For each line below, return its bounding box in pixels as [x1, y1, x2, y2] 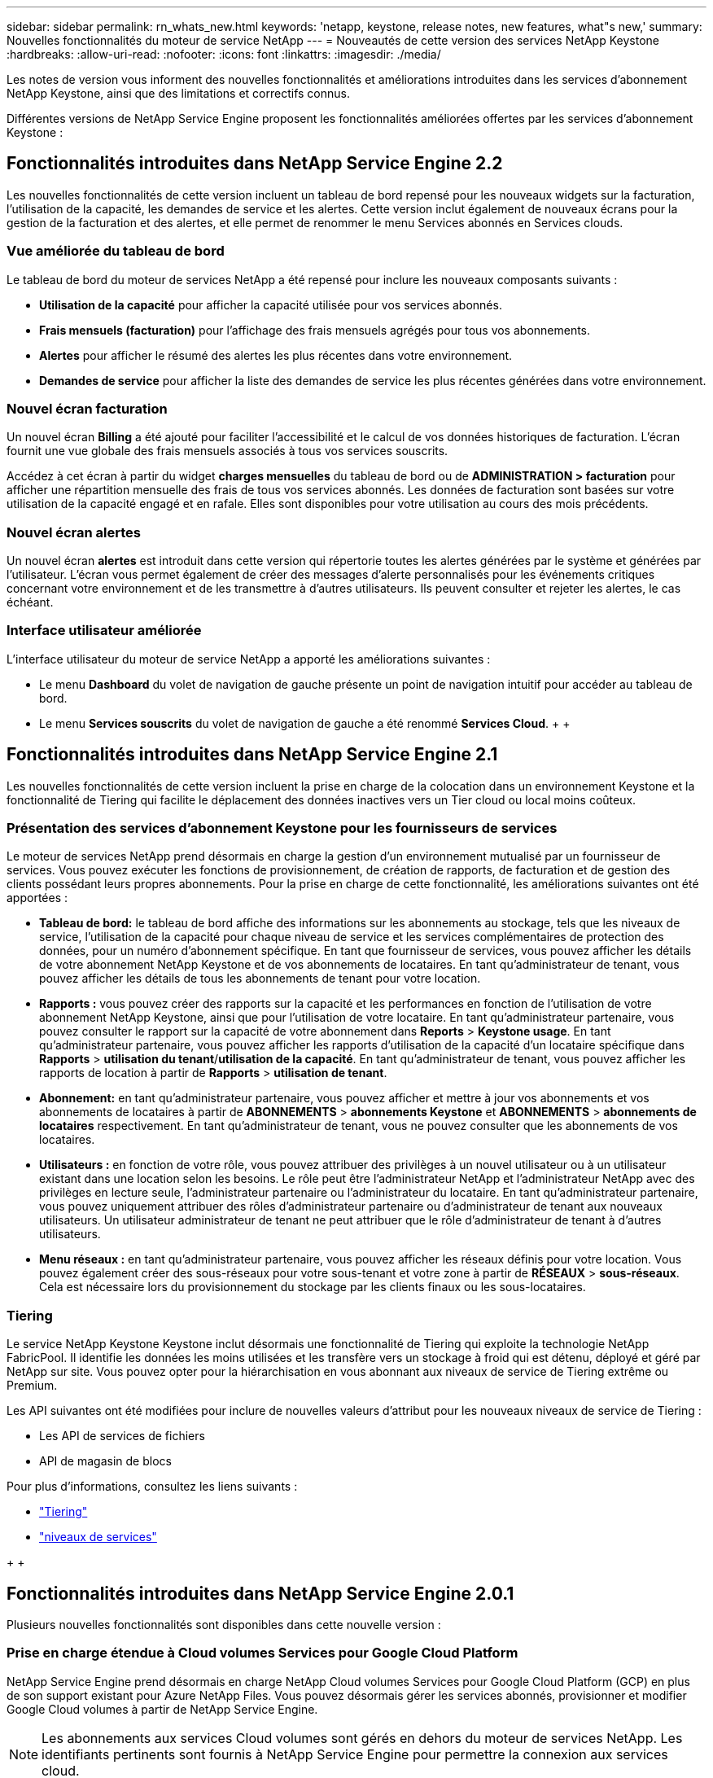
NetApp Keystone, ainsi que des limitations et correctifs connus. [7, 86, 350, 100]
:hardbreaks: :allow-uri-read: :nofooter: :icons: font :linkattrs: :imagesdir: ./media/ [7, 47, 441, 61]
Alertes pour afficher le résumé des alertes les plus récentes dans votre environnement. [39, 348, 513, 362]
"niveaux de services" [39, 1530, 157, 1544]
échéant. [7, 595, 54, 610]
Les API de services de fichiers [39, 1429, 205, 1443]
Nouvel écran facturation [7, 400, 168, 417]
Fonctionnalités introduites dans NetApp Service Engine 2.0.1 [7, 1583, 514, 1604]
